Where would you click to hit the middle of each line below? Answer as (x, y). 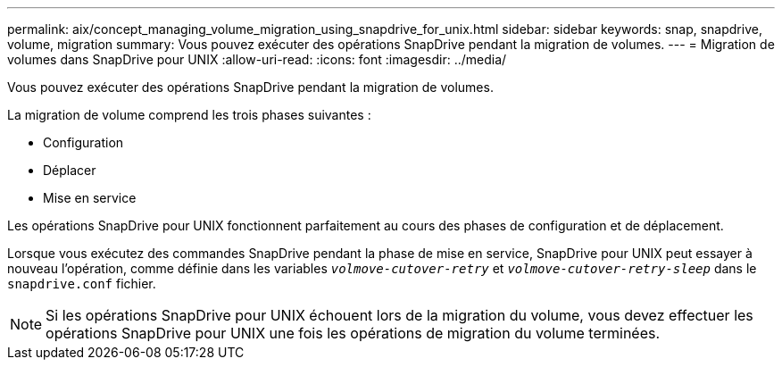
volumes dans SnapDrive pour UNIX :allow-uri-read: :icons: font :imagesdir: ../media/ (257, 59)
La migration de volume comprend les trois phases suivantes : (189, 115)
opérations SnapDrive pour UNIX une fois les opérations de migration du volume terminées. (353, 333)
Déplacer (70, 170)
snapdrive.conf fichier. (82, 284)
